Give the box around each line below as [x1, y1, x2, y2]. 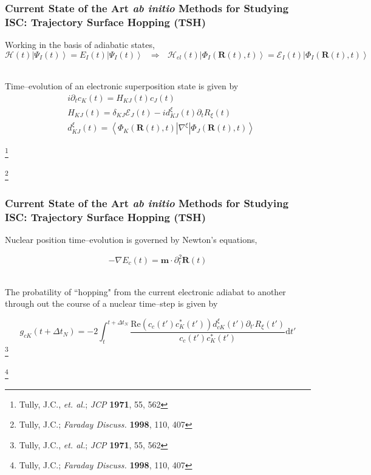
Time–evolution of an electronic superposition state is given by [5, 80, 239, 92]
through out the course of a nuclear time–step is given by [5, 297, 218, 310]
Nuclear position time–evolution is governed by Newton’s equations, [5, 233, 257, 245]
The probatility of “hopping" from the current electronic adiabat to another [5, 285, 286, 298]
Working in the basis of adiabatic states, [5, 38, 155, 51]
